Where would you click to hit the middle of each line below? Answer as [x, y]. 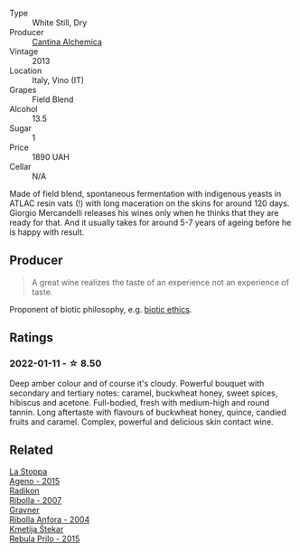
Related [32, 449]
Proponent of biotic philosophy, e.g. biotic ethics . [101, 309]
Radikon [24, 491]
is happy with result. [47, 232]
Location [26, 70]
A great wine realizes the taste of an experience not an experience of [160, 282]
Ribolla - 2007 [36, 501]
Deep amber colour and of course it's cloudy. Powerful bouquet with [137, 383]
